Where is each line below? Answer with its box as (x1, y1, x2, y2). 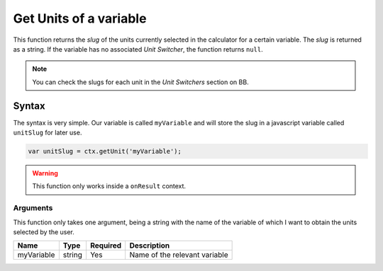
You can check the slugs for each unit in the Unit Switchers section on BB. (32, 78, 249, 86)
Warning (32, 168, 58, 177)
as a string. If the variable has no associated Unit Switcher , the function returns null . (13, 45, 263, 53)
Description (129, 241, 170, 250)
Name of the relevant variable (129, 250, 228, 260)
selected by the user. (13, 227, 74, 236)
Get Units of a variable (13, 11, 147, 26)
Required (89, 241, 122, 250)
